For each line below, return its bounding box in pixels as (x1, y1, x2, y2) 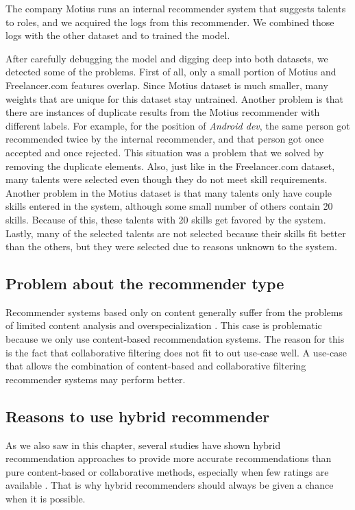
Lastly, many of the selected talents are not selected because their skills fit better (5, 226, 346, 240)
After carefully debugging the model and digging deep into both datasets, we (5, 51, 328, 65)
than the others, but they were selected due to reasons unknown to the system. (5, 239, 337, 254)
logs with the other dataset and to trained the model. (5, 28, 230, 42)
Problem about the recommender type (5, 273, 284, 294)
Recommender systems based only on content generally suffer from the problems (5, 304, 343, 319)
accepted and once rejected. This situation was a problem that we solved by (5, 145, 324, 159)
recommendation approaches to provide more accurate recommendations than (5, 451, 332, 465)
